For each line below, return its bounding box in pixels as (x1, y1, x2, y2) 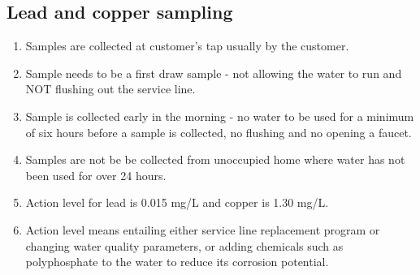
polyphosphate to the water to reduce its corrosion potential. (25, 253, 329, 270)
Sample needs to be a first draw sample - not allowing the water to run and (25, 64, 402, 81)
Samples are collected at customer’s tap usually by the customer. (25, 37, 349, 54)
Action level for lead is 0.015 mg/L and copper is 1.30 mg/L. (25, 194, 329, 211)
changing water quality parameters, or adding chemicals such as (25, 237, 344, 254)
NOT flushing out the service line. (25, 80, 196, 97)
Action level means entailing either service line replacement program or (25, 221, 380, 238)
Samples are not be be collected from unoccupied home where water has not (25, 151, 405, 168)
